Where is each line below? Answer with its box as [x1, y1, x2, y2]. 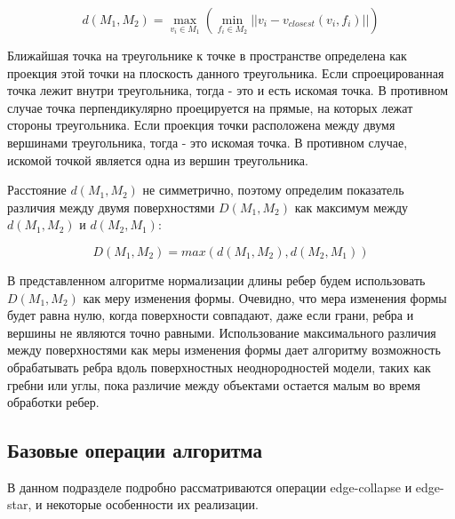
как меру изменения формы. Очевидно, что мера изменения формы [83, 288, 447, 307]
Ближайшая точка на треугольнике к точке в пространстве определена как [7, 46, 407, 64]
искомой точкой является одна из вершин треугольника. [7, 150, 308, 169]
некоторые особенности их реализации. [46, 495, 259, 514]
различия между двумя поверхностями [7, 197, 215, 216]
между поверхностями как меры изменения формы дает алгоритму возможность [7, 340, 441, 359]
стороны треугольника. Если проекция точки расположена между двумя [7, 116, 395, 134]
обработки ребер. [7, 393, 100, 411]
